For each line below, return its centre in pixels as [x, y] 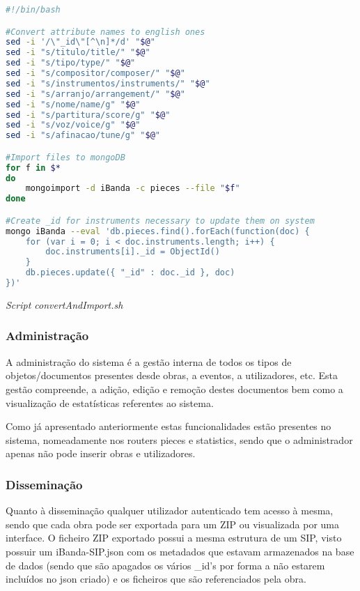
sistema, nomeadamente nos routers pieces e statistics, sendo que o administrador [179, 439]
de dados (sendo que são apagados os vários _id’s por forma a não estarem [165, 565]
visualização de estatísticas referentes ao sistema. [110, 402]
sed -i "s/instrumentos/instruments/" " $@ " [108, 83]
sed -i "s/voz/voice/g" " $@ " [73, 125]
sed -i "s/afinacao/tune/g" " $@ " [83, 136]
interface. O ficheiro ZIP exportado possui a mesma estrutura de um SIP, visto [174, 538]
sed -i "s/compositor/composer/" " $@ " [95, 74]
